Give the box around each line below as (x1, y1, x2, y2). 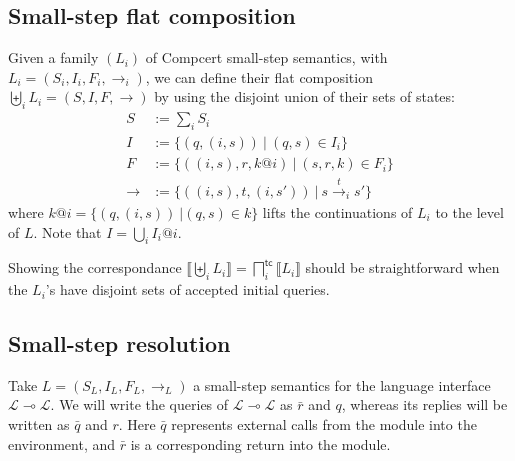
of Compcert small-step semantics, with (145, 47, 388, 68)
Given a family (8, 47, 99, 68)
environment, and (8, 433, 116, 454)
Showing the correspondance (8, 257, 182, 278)
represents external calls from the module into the (171, 414, 477, 435)
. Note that (33, 221, 102, 242)
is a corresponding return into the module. (130, 433, 391, 454)
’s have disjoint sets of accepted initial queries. (45, 279, 330, 300)
